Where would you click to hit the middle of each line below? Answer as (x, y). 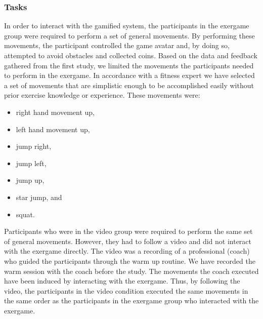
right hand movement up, (55, 112)
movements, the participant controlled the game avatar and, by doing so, (117, 45)
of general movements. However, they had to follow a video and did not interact (128, 241)
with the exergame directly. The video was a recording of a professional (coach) (127, 251)
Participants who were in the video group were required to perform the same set (128, 231)
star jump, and (39, 197)
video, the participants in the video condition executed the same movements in (126, 290)
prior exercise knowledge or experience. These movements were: (102, 95)
